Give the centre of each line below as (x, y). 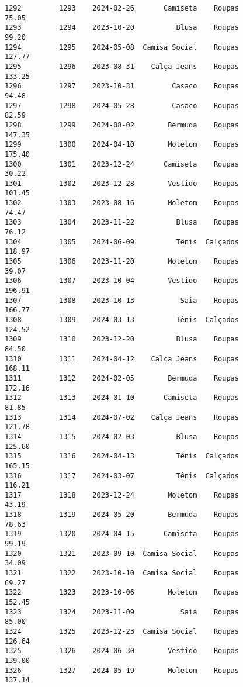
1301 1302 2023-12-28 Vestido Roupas (122, 183)
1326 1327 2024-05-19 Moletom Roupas (122, 670)
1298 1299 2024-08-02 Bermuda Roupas (122, 125)
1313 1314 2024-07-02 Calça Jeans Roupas (122, 417)
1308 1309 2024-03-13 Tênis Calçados (122, 320)
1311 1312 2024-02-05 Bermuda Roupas (122, 378)
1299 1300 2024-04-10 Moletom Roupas (122, 145)
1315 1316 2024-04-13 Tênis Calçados (122, 456)
